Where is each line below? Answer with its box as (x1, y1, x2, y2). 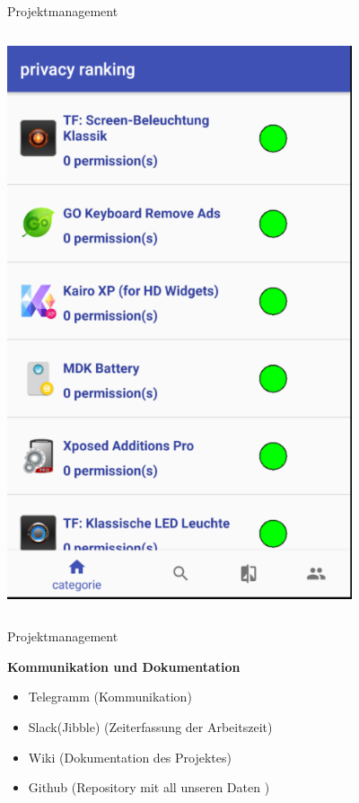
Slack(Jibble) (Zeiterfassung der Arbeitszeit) (28, 717, 273, 736)
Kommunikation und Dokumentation (7, 657, 241, 675)
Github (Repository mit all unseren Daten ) (28, 778, 270, 797)
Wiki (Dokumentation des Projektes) (28, 747, 232, 766)
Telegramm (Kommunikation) (28, 687, 192, 706)
